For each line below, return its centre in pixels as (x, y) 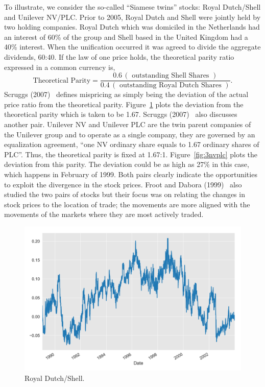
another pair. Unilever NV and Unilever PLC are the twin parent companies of (128, 124)
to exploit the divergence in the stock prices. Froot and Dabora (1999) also (123, 184)
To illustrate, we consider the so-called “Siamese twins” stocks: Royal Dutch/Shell (132, 7)
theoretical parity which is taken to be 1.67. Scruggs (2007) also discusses (121, 114)
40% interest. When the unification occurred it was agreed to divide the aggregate (132, 47)
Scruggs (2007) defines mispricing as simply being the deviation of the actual (126, 94)
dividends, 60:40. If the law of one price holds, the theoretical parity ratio (119, 56)
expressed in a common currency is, (60, 67)
